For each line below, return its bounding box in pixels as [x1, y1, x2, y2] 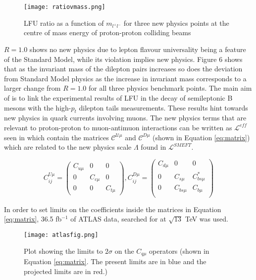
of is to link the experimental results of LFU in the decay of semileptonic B [4, 92, 233, 103]
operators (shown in [149, 245, 209, 256]
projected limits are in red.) [24, 266, 107, 276]
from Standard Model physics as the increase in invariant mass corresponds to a [4, 73, 247, 83]
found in [141, 142, 166, 152]
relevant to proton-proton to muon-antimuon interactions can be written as [4, 122, 232, 132]
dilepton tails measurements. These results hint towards [79, 102, 248, 112]
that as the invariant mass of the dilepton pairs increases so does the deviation [4, 63, 243, 74]
